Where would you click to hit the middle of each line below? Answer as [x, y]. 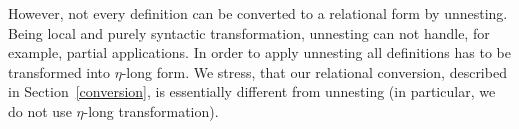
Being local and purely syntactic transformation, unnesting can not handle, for [249, 32]
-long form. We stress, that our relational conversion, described [314, 71]
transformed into [59, 71]
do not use [40, 110]
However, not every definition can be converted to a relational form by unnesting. [258, 13]
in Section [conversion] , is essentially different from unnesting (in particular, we [252, 91]
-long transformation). [151, 110]
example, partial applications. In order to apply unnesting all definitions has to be [259, 52]
